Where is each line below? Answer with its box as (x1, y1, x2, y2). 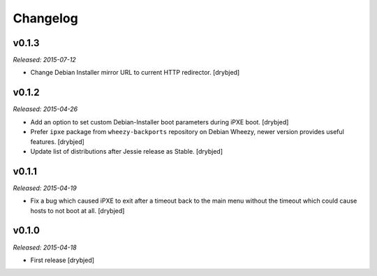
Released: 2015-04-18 (13, 243, 77, 252)
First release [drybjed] (30, 256, 94, 264)
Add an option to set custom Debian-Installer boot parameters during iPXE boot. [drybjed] (30, 117, 289, 126)
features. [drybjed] (30, 137, 85, 146)
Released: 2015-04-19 (13, 184, 77, 192)
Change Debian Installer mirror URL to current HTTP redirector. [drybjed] (30, 68, 240, 77)
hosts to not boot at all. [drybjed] (30, 206, 125, 215)
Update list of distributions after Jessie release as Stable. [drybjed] (30, 147, 223, 155)
